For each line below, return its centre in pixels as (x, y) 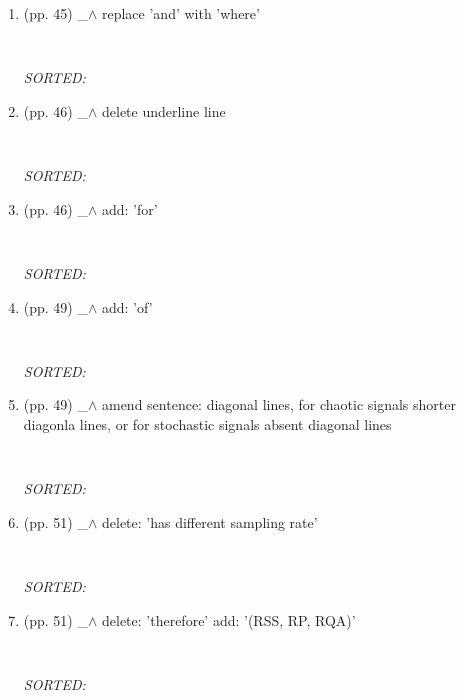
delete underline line (163, 110)
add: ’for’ (129, 208)
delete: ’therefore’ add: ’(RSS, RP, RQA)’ (228, 619)
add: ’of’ (127, 306)
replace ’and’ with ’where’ (180, 13)
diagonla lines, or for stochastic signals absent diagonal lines (207, 423)
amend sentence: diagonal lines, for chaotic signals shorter (278, 404)
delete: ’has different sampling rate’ (209, 521)
